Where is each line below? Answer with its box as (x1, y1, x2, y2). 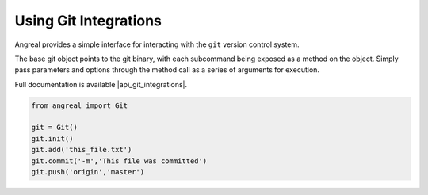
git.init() (31, 134, 74, 143)
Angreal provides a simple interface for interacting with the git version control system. (14, 40, 300, 49)
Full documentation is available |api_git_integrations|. (14, 79, 188, 89)
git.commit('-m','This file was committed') (31, 156, 208, 166)
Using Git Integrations (14, 12, 162, 29)
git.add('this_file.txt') (31, 145, 132, 155)
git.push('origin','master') (31, 167, 145, 177)
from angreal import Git (31, 101, 128, 110)
